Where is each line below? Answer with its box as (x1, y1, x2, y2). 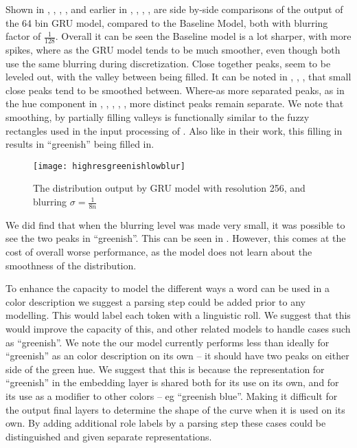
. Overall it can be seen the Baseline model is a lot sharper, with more (55, 29, 352, 43)
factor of (5, 29, 41, 43)
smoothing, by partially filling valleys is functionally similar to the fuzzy (5, 109, 310, 124)
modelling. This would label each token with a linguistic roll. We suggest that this (5, 308, 351, 322)
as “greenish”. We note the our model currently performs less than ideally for (5, 335, 330, 349)
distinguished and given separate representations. (5, 429, 212, 443)
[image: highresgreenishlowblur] (33, 161, 185, 171)
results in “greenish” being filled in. (5, 137, 154, 151)
